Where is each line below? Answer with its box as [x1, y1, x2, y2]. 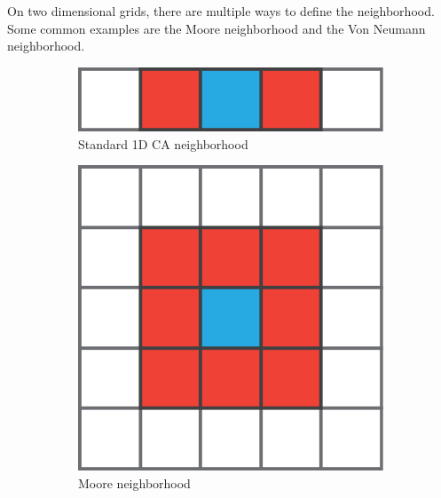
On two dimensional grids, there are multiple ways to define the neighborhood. [7, 2, 435, 20]
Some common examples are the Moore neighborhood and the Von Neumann [7, 19, 426, 37]
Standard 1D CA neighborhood [78, 134, 248, 153]
